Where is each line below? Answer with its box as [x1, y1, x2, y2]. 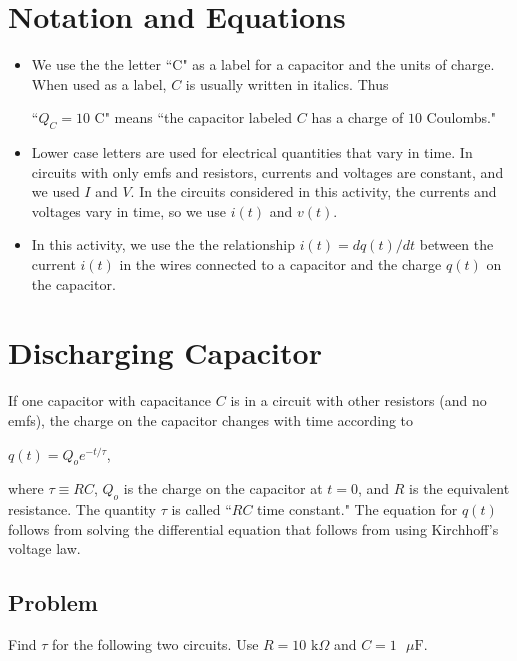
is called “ [171, 499, 232, 520]
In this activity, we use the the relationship [31, 234, 295, 255]
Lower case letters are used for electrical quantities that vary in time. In [31, 142, 473, 163]
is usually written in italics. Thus [185, 73, 389, 94]
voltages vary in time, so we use [31, 200, 227, 221]
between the [419, 234, 494, 255]
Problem [8, 587, 98, 618]
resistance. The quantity [8, 499, 156, 520]
